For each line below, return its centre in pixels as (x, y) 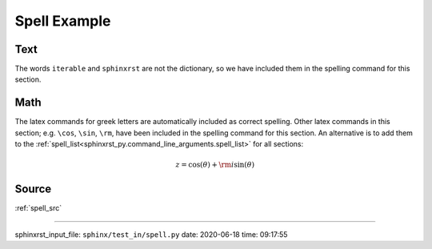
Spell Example (63, 21)
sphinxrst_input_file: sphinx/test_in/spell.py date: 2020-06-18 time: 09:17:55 (151, 234)
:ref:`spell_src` (38, 208)
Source (33, 189)
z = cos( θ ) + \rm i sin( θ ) (215, 165)
